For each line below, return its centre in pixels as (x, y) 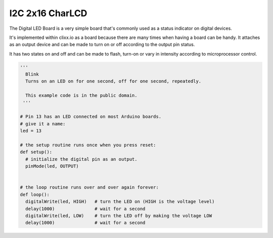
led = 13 (31, 131)
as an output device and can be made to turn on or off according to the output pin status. (102, 44)
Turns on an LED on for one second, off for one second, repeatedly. (113, 81)
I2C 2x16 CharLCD (48, 13)
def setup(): (36, 152)
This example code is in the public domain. (81, 96)
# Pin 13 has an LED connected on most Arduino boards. (91, 117)
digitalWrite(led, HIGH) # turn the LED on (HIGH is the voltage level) (120, 202)
